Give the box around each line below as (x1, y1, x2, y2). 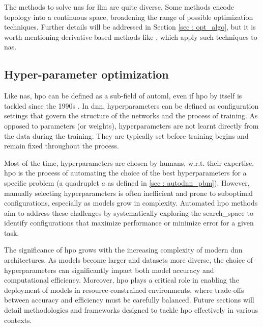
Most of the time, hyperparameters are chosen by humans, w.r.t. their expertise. (4, 157, 254, 168)
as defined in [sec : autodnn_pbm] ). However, (107, 177, 250, 188)
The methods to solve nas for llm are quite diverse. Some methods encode (4, 2, 234, 12)
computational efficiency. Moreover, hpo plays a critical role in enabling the (4, 274, 239, 285)
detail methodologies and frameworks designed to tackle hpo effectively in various (4, 305, 258, 315)
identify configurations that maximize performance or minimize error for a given (4, 217, 254, 228)
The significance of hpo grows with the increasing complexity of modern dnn (4, 244, 243, 255)
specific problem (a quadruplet (4, 177, 99, 188)
